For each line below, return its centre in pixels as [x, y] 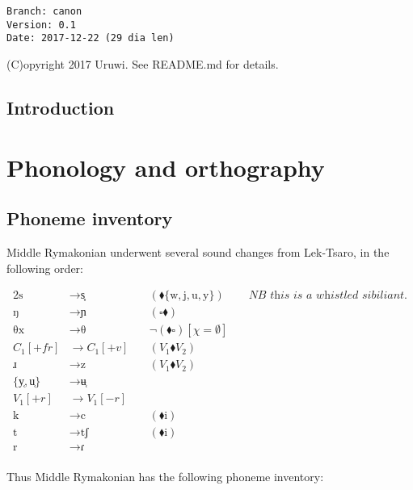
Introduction [61, 107]
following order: [45, 268]
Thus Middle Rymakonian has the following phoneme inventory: [165, 477]
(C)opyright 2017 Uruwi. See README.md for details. [143, 63]
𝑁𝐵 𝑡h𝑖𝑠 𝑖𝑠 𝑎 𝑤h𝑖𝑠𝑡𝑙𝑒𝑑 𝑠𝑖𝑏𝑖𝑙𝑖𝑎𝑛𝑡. [328, 296]
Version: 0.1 [41, 25]
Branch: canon [44, 11]
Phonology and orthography [166, 167]
